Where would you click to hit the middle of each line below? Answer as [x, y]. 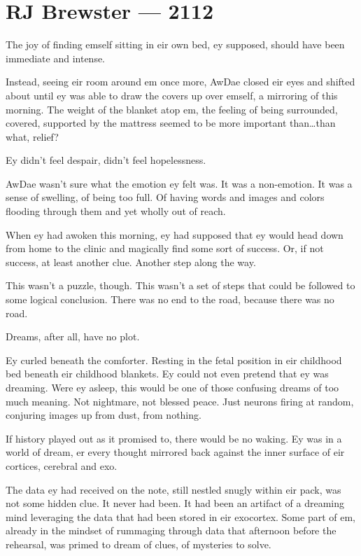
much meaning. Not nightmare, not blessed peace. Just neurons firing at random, [180, 401]
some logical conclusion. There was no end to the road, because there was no [170, 299]
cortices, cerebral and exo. [62, 465]
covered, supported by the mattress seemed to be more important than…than [171, 123]
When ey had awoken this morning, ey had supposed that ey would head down [175, 234]
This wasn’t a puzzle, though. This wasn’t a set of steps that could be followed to [180, 285]
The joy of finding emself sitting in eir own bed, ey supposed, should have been [175, 44]
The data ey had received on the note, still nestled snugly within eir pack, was [174, 489]
